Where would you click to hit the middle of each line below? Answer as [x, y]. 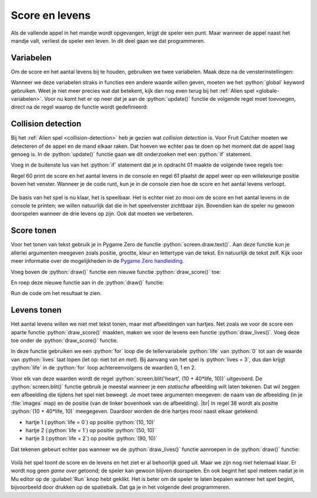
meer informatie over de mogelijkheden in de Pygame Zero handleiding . [97, 261]
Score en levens [51, 15]
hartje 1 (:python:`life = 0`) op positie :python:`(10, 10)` [90, 422]
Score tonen [34, 231]
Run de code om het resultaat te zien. [56, 293]
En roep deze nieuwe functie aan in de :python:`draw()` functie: [87, 282]
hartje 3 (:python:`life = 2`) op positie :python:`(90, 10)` [92, 438]
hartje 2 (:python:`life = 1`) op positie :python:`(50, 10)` [91, 430]
